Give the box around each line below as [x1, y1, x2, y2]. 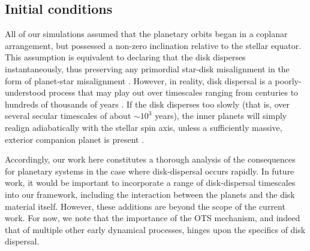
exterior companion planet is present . [5, 133, 145, 145]
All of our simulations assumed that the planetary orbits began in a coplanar [5, 27, 288, 40]
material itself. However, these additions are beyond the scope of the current [5, 200, 285, 212]
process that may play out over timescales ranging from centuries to [49, 86, 299, 99]
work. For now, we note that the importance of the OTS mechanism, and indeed [5, 212, 300, 224]
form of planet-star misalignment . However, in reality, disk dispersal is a [5, 74, 272, 87]
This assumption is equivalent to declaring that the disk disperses [5, 51, 246, 63]
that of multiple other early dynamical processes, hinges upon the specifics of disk [5, 223, 306, 235]
